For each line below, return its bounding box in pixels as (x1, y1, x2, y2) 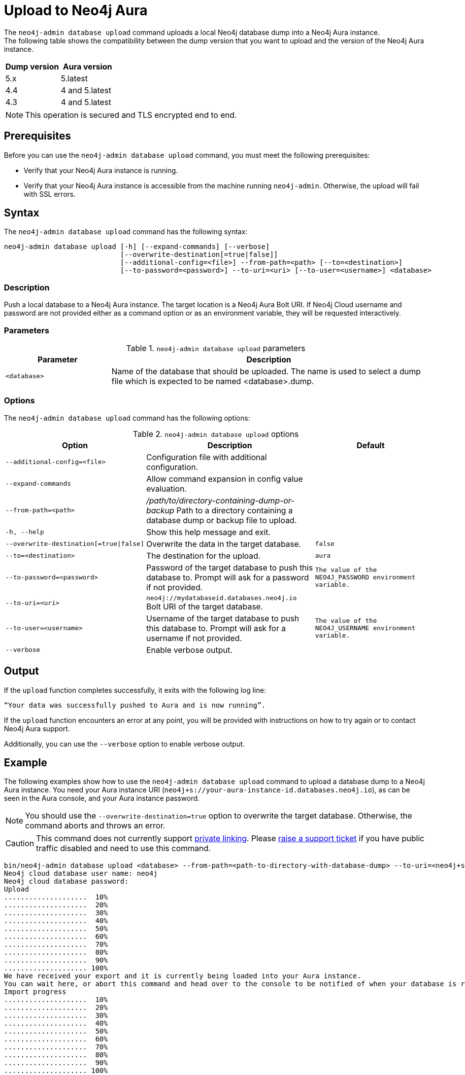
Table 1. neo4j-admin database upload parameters (126, 343, 305, 353)
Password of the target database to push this (146, 562, 313, 573)
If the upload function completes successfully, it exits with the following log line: (4, 685, 266, 694)
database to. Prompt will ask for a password (146, 572, 309, 582)
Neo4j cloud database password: (4, 877, 129, 886)
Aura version (63, 61, 112, 72)
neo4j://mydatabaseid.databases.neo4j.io (146, 594, 297, 602)
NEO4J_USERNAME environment (315, 624, 416, 632)
